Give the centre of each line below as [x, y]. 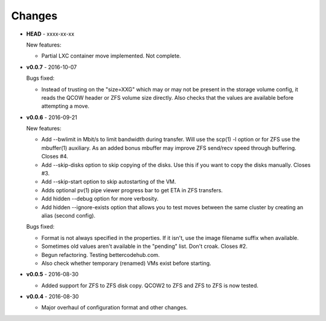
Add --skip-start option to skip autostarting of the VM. [109, 182]
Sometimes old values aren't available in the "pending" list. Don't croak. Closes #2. [144, 246]
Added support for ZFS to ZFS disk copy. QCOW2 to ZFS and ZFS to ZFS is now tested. [150, 285]
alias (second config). [69, 215]
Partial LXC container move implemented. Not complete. [111, 56]
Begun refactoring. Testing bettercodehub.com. [101, 255]
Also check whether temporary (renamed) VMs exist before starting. [126, 263]
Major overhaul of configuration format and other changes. [115, 308]
